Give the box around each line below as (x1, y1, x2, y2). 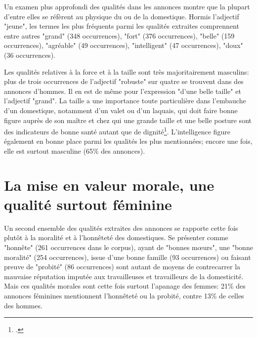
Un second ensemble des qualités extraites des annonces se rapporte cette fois (4, 222, 238, 233)
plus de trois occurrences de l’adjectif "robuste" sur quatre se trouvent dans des (4, 76, 244, 86)
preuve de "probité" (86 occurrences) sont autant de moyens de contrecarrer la (4, 261, 241, 272)
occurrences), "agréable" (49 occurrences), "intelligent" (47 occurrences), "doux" (4, 40, 243, 50)
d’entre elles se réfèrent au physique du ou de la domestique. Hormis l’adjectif (4, 11, 239, 21)
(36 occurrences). (4, 49, 55, 60)
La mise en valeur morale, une (4, 174, 214, 195)
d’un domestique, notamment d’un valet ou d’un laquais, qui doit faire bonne (4, 105, 238, 115)
